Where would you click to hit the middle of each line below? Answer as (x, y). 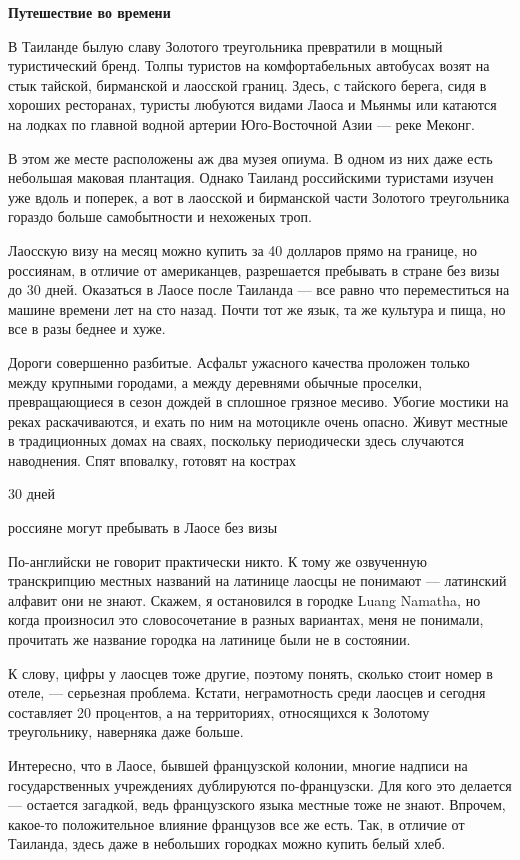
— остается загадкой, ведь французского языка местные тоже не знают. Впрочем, (257, 804)
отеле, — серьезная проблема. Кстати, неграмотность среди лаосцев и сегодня (247, 692)
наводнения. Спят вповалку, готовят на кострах (152, 459)
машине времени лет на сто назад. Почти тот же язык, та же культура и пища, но (257, 308)
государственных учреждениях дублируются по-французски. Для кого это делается (260, 784)
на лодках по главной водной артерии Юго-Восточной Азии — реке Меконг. (241, 123)
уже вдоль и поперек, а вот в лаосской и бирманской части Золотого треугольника (259, 196)
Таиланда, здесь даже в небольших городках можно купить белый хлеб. (227, 843)
